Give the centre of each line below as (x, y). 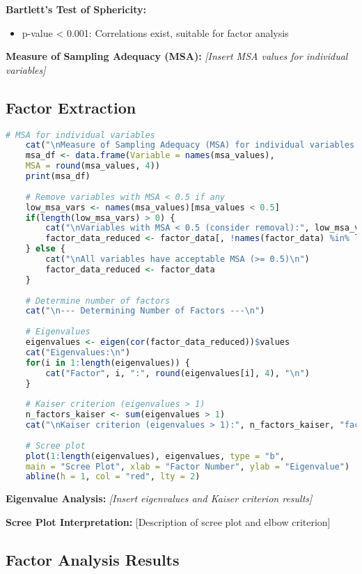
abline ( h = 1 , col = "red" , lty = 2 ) (113, 477)
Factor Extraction (71, 107)
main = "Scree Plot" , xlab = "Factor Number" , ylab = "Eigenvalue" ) (188, 466)
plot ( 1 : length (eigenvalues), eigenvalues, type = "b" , (155, 456)
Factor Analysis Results (93, 559)
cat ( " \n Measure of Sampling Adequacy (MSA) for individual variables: (192, 145)
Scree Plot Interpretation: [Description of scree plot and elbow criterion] (168, 521)
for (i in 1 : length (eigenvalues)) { (108, 363)
